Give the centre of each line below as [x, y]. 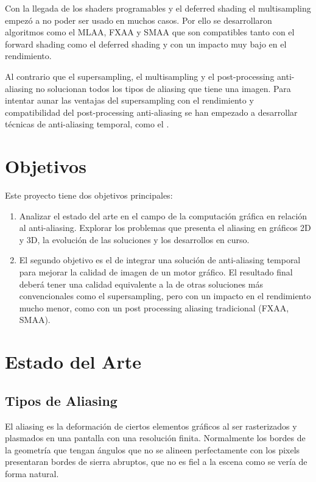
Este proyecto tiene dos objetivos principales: [89, 195]
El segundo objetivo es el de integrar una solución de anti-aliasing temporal [160, 260]
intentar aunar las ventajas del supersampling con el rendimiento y [129, 100]
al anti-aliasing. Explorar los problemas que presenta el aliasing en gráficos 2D [165, 228]
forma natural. [32, 473]
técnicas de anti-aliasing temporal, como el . [87, 124]
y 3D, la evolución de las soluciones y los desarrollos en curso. [134, 239]
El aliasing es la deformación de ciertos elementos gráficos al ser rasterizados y [151, 426]
